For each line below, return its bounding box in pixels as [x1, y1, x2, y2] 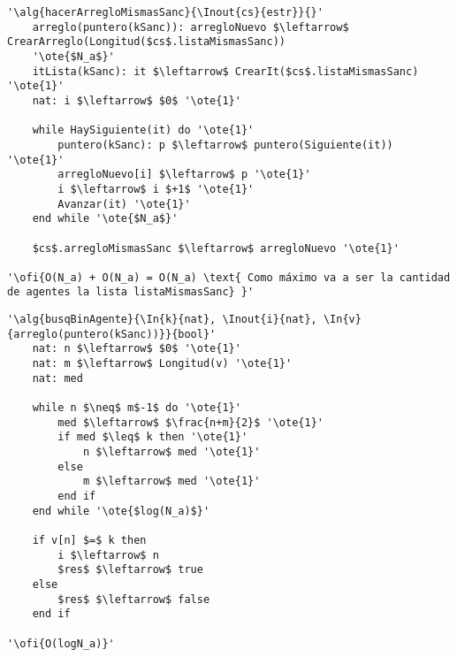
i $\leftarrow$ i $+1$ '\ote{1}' [57, 182, 255, 195]
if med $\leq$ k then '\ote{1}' [57, 431, 248, 444]
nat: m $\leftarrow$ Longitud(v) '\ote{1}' [32, 357, 293, 371]
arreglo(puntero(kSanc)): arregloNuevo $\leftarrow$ [32, 20, 349, 34]
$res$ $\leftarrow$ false [57, 592, 210, 606]
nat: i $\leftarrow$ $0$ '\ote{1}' [32, 94, 241, 107]
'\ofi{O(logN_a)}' [7, 637, 115, 650]
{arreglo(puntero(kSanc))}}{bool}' [7, 327, 217, 340]
